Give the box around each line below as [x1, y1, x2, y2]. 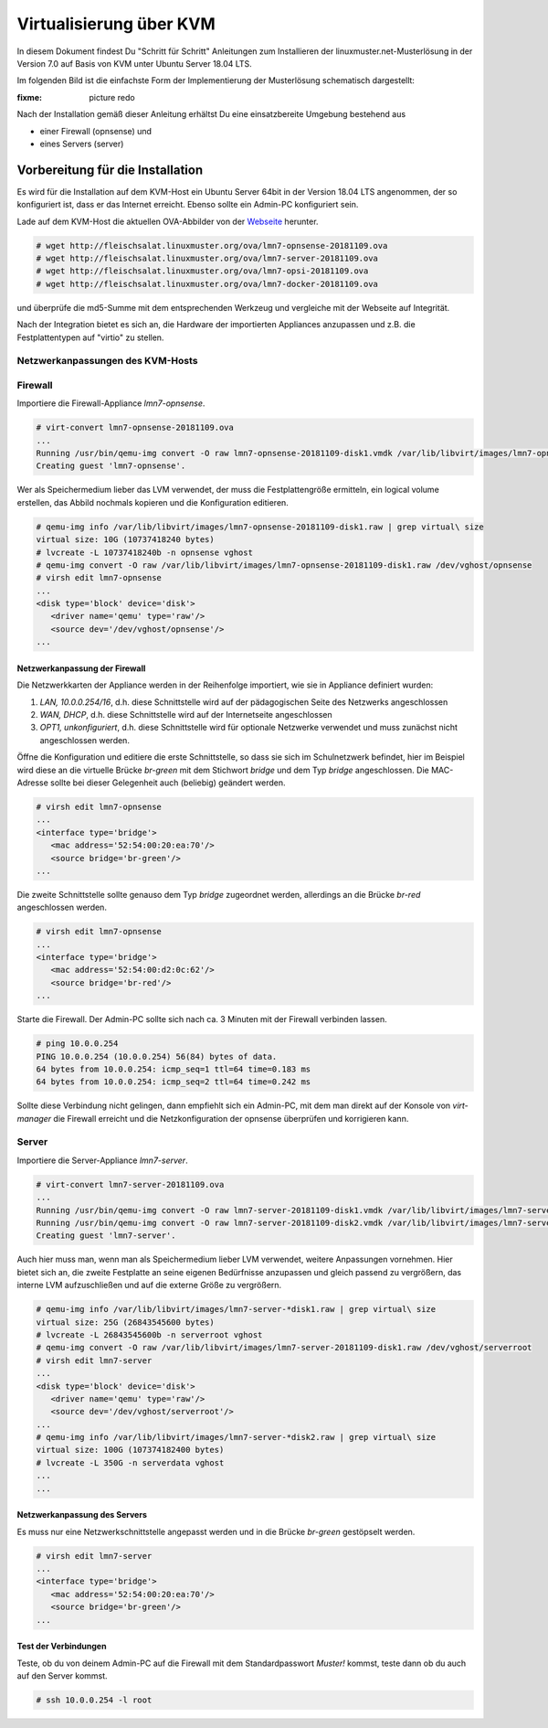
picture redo [89, 91, 136, 102]
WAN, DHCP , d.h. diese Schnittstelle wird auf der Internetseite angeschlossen [39, 709, 332, 720]
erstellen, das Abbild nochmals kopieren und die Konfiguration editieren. [16, 496, 290, 507]
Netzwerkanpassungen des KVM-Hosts [16, 355, 198, 368]
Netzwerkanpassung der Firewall [16, 663, 146, 674]
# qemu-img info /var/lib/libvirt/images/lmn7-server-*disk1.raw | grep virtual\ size [36, 1304, 437, 1315]
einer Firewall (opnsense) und [39, 125, 153, 136]
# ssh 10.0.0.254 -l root [36, 1694, 153, 1705]
